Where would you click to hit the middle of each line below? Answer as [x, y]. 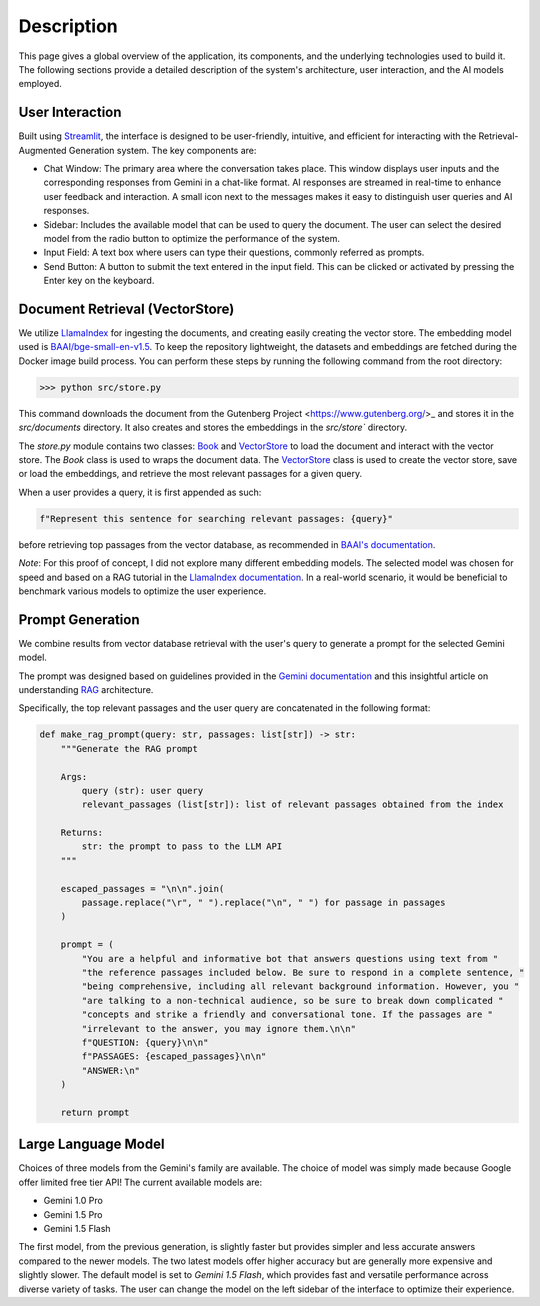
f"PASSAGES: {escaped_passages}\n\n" [174, 1056]
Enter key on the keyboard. [99, 281]
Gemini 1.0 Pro [73, 1201]
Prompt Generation [79, 619]
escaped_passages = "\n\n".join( [142, 888]
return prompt [95, 1112]
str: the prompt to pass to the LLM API [182, 846]
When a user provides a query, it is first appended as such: [140, 492]
